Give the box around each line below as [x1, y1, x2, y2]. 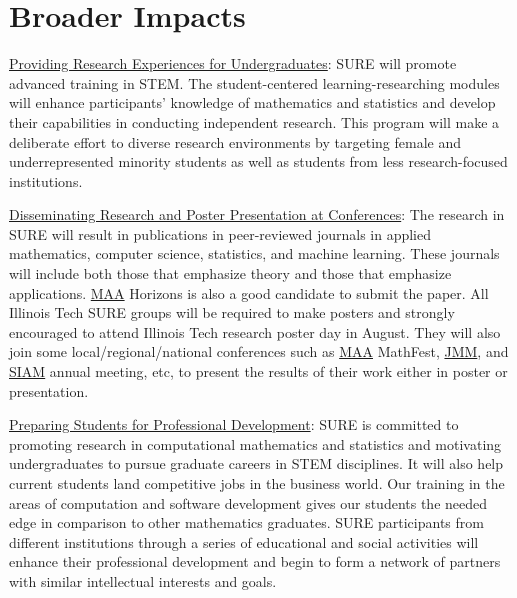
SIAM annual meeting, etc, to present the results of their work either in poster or [9, 361, 508, 382]
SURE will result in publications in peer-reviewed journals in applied [9, 223, 432, 244]
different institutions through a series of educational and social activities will [9, 531, 479, 552]
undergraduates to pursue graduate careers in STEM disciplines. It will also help [9, 453, 504, 474]
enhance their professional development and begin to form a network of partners [9, 551, 501, 572]
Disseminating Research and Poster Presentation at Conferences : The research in [9, 204, 505, 225]
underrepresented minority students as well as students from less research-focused [9, 151, 508, 172]
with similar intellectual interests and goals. [9, 570, 277, 591]
